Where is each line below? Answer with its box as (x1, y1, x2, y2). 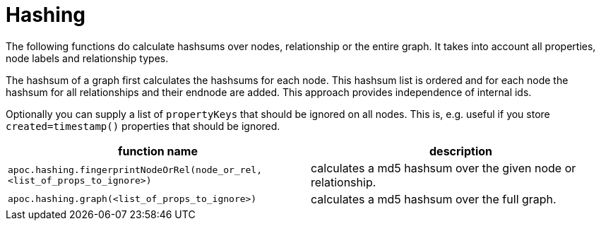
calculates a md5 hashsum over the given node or (311, 160, 576, 175)
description (429, 143, 492, 158)
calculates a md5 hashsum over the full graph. (311, 191, 557, 206)
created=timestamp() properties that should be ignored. (6, 119, 280, 132)
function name (118, 143, 198, 158)
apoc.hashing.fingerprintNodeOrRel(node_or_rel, (8, 164, 263, 175)
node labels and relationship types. (6, 52, 169, 64)
